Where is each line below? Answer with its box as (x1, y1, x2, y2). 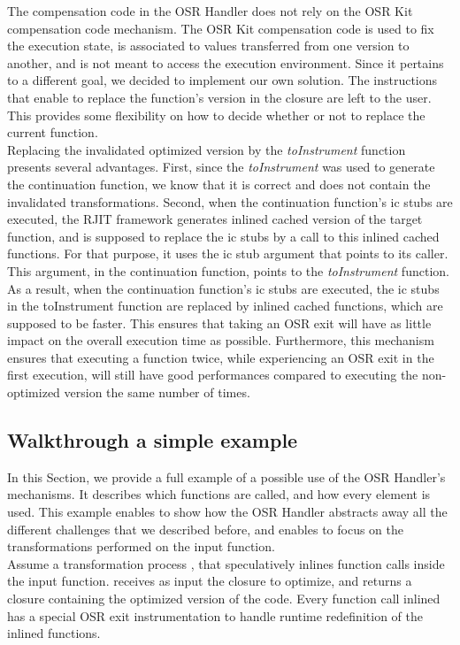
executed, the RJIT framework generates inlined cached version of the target (7, 210, 423, 228)
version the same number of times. (64, 383, 250, 402)
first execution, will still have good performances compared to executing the (7, 365, 418, 384)
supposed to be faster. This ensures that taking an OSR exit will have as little (7, 313, 432, 332)
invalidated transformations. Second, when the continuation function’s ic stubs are (7, 192, 453, 211)
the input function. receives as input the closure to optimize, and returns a (7, 572, 412, 590)
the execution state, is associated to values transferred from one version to (7, 36, 410, 55)
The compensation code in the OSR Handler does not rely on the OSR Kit (7, 2, 413, 19)
